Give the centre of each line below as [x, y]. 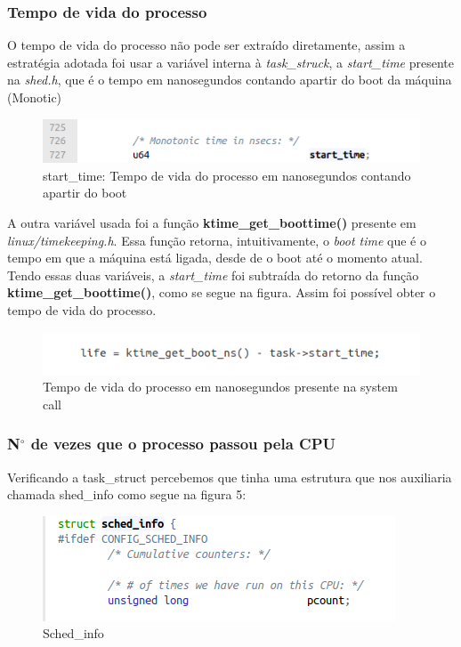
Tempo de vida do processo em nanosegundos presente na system [220, 387]
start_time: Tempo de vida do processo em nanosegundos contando [227, 175]
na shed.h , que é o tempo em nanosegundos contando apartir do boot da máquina [230, 80]
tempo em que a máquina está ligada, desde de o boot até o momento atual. [215, 258]
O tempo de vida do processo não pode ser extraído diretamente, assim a [206, 45]
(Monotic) [35, 97]
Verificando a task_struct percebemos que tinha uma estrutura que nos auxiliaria [230, 477]
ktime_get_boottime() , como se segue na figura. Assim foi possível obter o [222, 292]
